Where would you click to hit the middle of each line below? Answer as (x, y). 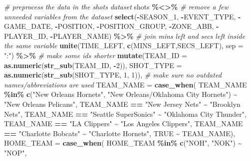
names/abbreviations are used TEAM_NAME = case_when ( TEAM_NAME (125, 84)
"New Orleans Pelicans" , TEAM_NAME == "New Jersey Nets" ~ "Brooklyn (122, 104)
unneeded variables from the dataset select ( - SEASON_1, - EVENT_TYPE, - (123, 16)
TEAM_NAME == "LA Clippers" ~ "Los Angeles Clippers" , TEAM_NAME (124, 123)
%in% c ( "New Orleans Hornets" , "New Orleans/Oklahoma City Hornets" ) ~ (121, 94)
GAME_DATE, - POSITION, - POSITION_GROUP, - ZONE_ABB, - (112, 26)
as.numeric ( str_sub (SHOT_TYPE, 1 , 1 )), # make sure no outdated (113, 75)
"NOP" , (15, 152)
